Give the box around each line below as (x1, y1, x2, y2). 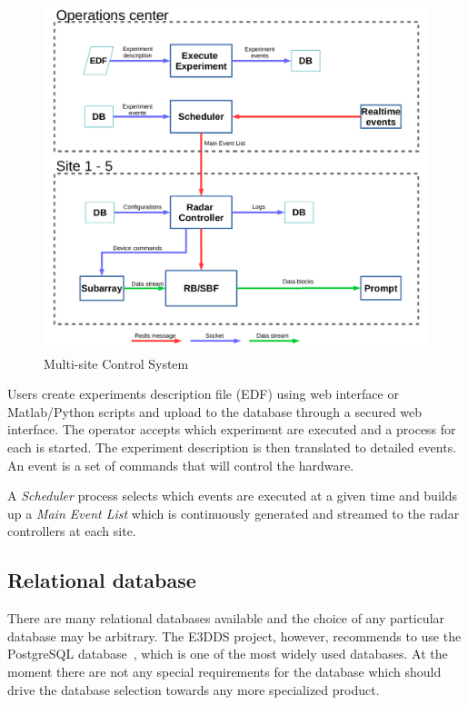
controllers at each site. (7, 521, 136, 541)
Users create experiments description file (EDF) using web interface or (7, 384, 399, 403)
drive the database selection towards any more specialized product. (7, 680, 380, 699)
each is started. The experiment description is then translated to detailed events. (7, 438, 457, 456)
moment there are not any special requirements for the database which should (7, 661, 442, 680)
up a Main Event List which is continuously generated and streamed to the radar (7, 503, 460, 522)
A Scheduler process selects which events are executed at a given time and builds (7, 486, 457, 505)
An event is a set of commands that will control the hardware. (7, 455, 354, 474)
